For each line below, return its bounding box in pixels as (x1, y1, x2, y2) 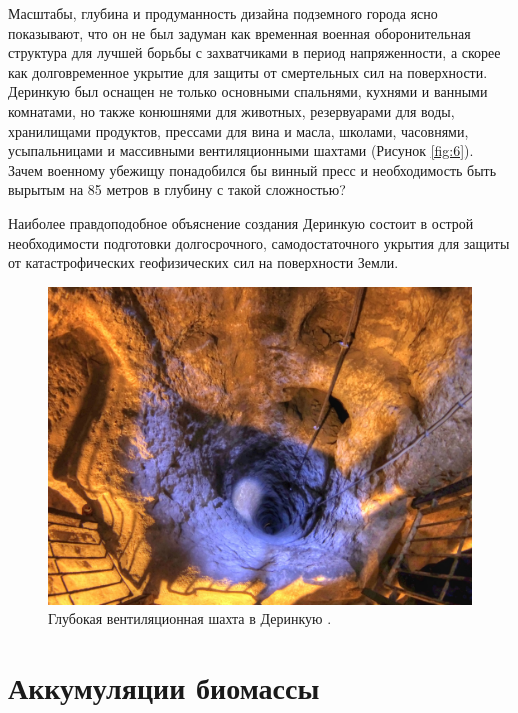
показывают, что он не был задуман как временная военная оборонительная (8, 22, 471, 43)
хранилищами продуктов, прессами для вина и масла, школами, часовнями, (8, 120, 469, 141)
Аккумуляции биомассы (8, 667, 320, 708)
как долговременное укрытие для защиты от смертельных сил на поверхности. (8, 61, 488, 82)
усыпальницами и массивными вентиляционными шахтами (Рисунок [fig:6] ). (8, 140, 474, 161)
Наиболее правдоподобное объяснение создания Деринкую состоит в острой (8, 212, 474, 233)
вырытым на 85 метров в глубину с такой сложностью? (8, 179, 346, 200)
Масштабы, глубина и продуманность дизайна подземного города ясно (8, 3, 438, 23)
